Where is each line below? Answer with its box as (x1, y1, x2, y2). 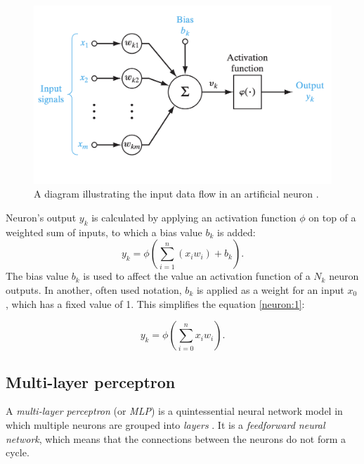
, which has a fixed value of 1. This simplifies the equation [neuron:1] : (6, 296, 305, 311)
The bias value (6, 269, 69, 283)
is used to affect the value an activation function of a (83, 269, 311, 283)
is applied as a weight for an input (196, 282, 344, 297)
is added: (217, 224, 256, 239)
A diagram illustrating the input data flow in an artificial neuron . (34, 186, 319, 201)
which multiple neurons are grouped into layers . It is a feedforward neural (6, 417, 325, 432)
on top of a (308, 210, 356, 224)
